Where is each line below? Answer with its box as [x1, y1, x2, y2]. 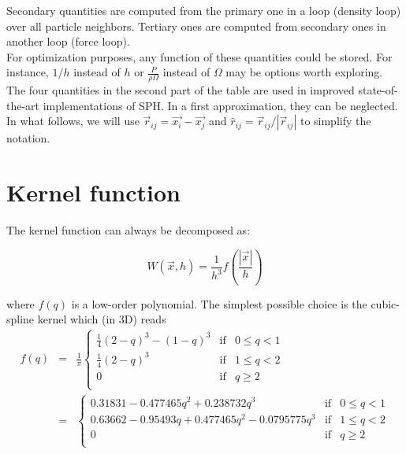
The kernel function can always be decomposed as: [6, 222, 251, 238]
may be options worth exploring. [225, 64, 383, 80]
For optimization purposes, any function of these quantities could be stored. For [6, 48, 393, 65]
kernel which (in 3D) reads [37, 311, 166, 327]
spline [6, 311, 35, 327]
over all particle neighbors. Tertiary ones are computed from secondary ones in [6, 17, 386, 34]
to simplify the [300, 113, 371, 129]
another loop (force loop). [6, 33, 130, 50]
